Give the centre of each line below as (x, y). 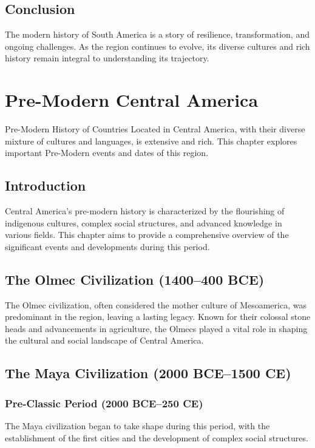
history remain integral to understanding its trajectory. (107, 58)
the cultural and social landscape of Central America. (104, 340)
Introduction (46, 185)
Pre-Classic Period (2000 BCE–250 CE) (104, 403)
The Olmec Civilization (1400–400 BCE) (135, 279)
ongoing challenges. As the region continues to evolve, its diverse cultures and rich (157, 46)
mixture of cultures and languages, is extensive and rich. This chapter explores (151, 141)
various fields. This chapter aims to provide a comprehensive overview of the (147, 235)
